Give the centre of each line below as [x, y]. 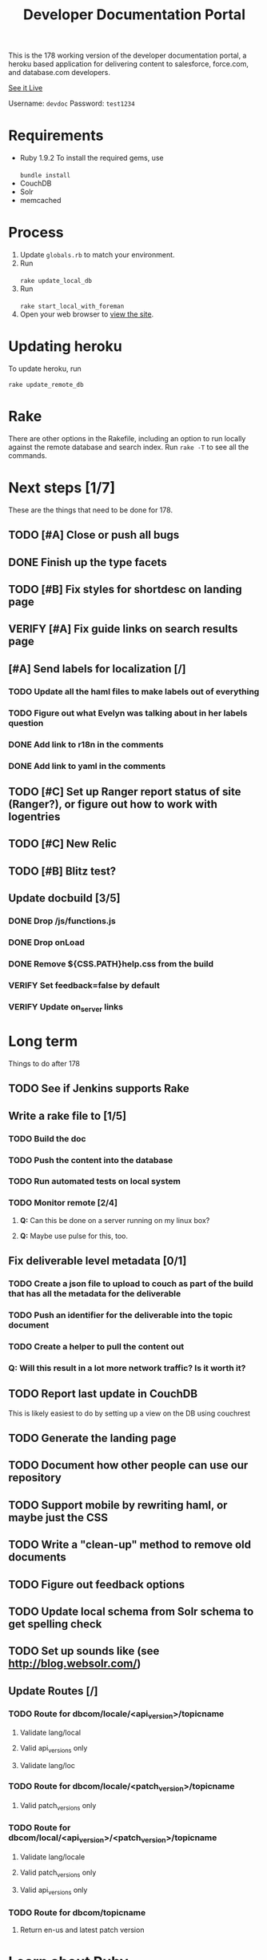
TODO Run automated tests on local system [95, 1181]
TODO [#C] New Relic [63, 844]
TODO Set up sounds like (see [84, 1651]
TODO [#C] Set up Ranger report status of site [125, 792]
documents [37, 1558]
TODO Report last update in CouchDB [103, 1394]
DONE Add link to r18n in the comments [86, 744]
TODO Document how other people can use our [128, 1466]
